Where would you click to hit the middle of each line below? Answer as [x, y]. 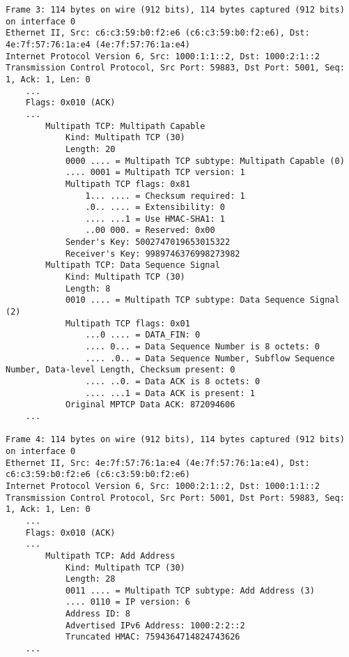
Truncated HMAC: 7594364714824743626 [153, 637]
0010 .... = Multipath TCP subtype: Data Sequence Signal [202, 300]
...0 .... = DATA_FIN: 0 [143, 335]
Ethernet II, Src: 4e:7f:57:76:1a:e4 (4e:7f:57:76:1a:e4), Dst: [158, 463]
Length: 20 [90, 149]
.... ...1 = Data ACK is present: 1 [170, 393]
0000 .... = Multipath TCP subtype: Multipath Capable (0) [205, 161]
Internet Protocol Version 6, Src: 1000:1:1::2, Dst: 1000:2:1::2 [163, 56]
